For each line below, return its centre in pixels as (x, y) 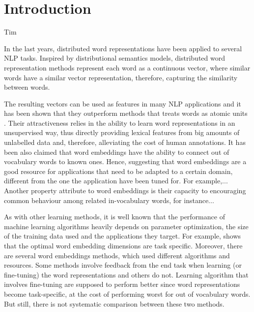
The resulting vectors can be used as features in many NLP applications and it (123, 103)
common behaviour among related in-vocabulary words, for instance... (109, 200)
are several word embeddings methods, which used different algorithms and (117, 255)
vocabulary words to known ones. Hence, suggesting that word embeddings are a (125, 161)
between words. (27, 87)
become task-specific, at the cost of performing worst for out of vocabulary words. (127, 294)
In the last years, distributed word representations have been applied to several (123, 48)
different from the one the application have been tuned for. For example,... (116, 181)
